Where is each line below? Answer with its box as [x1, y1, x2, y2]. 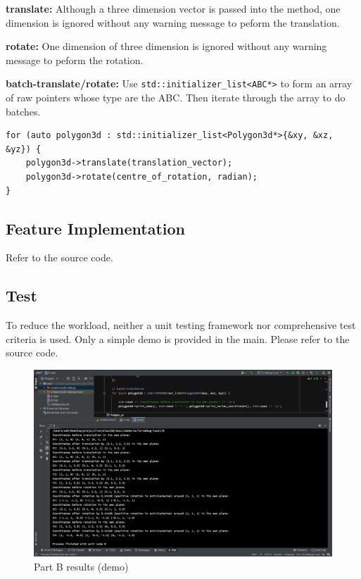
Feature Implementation [6, 217, 185, 239]
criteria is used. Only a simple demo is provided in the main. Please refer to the [6, 331, 350, 346]
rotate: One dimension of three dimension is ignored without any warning [6, 39, 327, 54]
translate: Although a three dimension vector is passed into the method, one [6, 1, 341, 15]
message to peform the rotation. [6, 52, 144, 67]
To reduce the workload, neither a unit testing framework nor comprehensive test [6, 318, 356, 332]
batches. [6, 104, 41, 118]
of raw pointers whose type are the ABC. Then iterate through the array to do [6, 90, 346, 105]
